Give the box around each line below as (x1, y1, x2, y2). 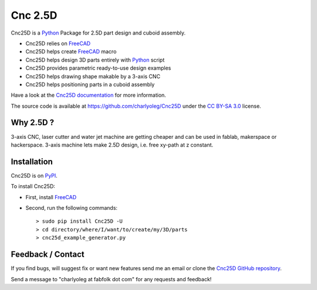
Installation (11, 156, 53, 166)
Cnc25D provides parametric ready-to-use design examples (25, 64, 171, 71)
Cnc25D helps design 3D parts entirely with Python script (25, 56, 165, 63)
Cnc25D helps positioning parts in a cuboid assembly (25, 81, 155, 88)
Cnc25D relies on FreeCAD (25, 40, 91, 47)
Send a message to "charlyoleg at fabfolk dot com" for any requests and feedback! (11, 275, 212, 282)
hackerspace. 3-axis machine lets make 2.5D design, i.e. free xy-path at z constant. (11, 141, 214, 148)
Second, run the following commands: (25, 204, 117, 211)
